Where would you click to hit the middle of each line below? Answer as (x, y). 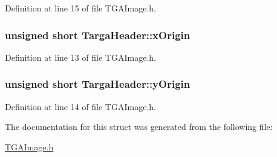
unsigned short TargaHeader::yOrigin (98, 84)
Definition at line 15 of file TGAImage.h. (80, 8)
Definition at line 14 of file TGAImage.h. (80, 106)
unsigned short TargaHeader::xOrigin (98, 35)
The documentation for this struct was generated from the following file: (139, 127)
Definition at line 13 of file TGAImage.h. (80, 57)
